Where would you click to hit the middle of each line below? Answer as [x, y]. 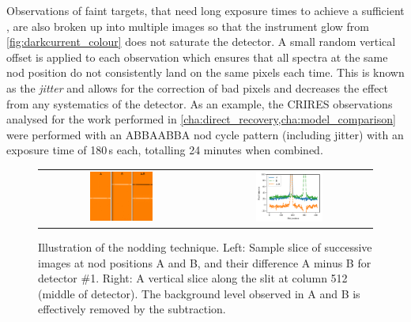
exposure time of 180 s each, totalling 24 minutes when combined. [165, 150]
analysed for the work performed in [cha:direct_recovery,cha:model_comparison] [201, 119]
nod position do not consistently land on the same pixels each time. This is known [205, 72]
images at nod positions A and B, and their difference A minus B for [205, 262]
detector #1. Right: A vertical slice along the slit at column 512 [193, 278]
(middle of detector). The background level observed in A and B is [199, 293]
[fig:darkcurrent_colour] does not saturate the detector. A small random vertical [201, 42]
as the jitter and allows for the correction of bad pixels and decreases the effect [198, 87]
